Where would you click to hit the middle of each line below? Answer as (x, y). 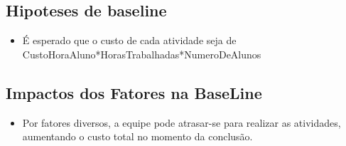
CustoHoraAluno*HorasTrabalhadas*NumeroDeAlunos (142, 54)
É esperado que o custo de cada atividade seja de (129, 40)
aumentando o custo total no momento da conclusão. (137, 136)
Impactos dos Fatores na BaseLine (134, 92)
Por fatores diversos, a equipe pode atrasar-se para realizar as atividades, (182, 122)
